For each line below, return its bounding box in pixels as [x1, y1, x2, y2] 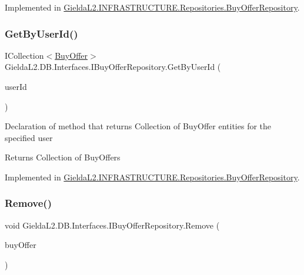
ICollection [5, 49, 44, 61]
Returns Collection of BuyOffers [5, 151, 121, 163]
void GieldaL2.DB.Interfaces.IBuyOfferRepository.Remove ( [5, 219, 220, 231]
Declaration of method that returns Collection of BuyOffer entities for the [5, 120, 272, 132]
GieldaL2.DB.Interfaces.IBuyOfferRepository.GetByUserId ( [5, 61, 221, 73]
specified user [5, 131, 53, 143]
